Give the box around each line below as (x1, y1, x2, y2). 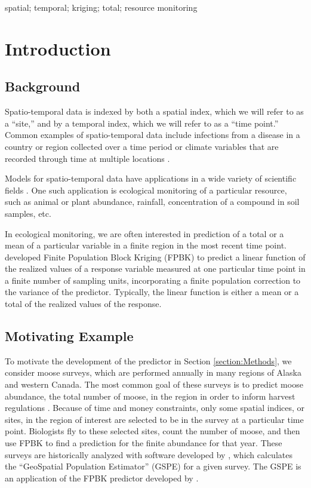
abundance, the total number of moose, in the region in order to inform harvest (5, 389, 295, 402)
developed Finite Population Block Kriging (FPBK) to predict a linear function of (5, 250, 306, 263)
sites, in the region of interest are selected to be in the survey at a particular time (5, 413, 304, 425)
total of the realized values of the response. (5, 297, 162, 310)
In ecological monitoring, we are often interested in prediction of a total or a (5, 227, 284, 240)
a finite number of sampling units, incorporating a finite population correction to (5, 274, 301, 286)
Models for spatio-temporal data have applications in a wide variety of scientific (5, 172, 297, 185)
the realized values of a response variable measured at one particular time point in (5, 262, 306, 275)
